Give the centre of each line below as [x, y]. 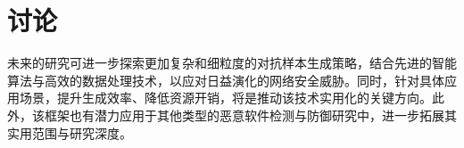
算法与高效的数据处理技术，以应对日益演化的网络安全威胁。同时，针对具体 [226, 80]
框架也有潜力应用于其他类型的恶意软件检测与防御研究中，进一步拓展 [244, 115]
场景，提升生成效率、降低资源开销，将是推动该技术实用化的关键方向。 [225, 98]
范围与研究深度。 [82, 132]
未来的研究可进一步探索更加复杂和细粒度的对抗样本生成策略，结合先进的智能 [232, 63]
